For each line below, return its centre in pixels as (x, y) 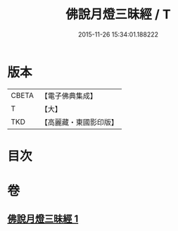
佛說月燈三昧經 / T (118, 14)
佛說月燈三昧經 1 (43, 219)
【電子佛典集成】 (69, 96)
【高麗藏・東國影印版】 (79, 122)
